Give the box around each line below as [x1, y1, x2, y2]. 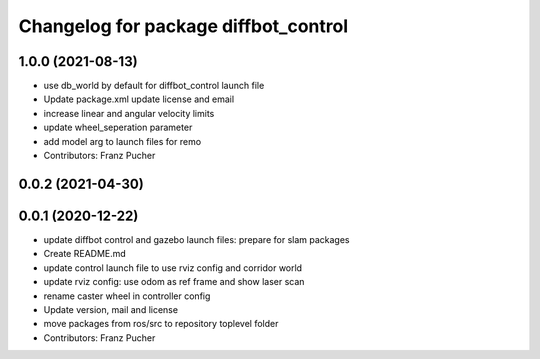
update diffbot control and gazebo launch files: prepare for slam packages [43, 233, 350, 245]
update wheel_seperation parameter [43, 121, 193, 134]
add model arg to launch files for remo [43, 135, 202, 147]
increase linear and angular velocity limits [43, 107, 215, 119]
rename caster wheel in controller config [43, 290, 211, 302]
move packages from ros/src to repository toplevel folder [43, 318, 279, 330]
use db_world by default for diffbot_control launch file [43, 80, 265, 92]
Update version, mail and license [43, 303, 179, 315]
